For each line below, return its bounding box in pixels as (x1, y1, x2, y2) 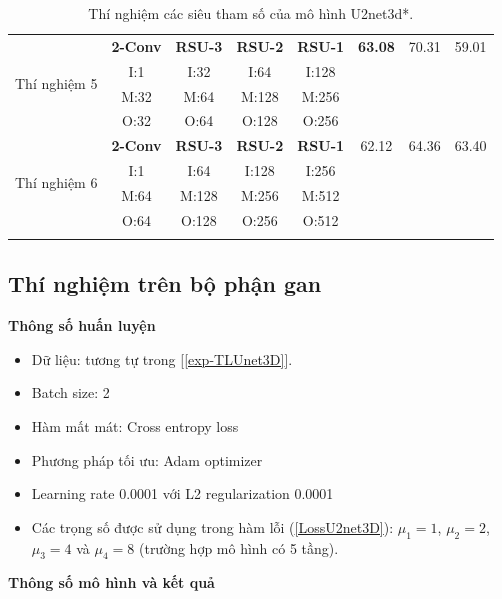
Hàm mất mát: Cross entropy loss (31, 416, 239, 437)
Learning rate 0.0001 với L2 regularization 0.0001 (31, 483, 334, 504)
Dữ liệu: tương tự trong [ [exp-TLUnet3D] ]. (31, 348, 293, 369)
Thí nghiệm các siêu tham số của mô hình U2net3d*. (88, 3, 414, 23)
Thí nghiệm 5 (15, 73, 98, 94)
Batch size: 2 (31, 382, 110, 403)
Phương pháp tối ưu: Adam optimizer (31, 449, 263, 470)
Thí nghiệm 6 (15, 172, 98, 193)
